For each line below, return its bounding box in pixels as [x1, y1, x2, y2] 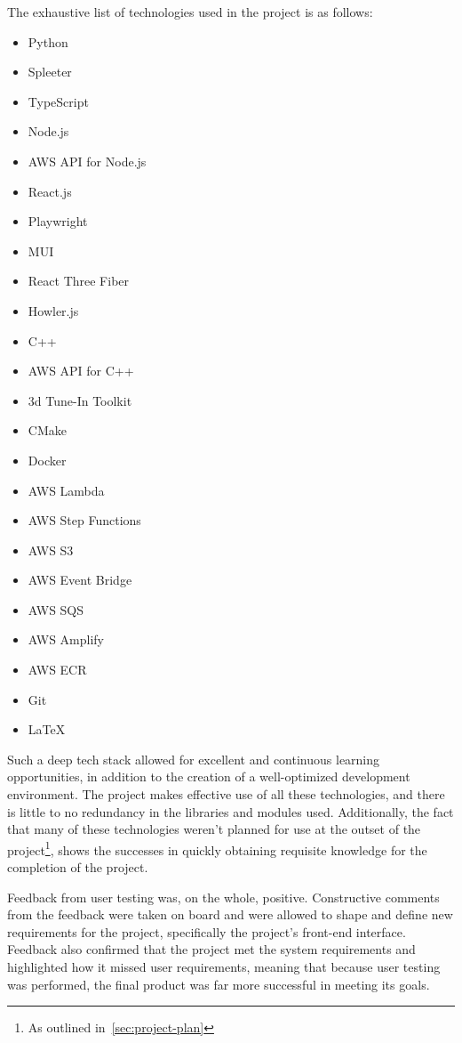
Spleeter [28, 62, 72, 81]
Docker [28, 450, 67, 469]
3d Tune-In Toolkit [28, 391, 132, 409]
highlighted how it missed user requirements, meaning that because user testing [7, 958, 441, 976]
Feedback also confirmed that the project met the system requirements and [7, 940, 416, 958]
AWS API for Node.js [28, 151, 147, 170]
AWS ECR [28, 660, 87, 679]
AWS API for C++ [28, 361, 134, 380]
